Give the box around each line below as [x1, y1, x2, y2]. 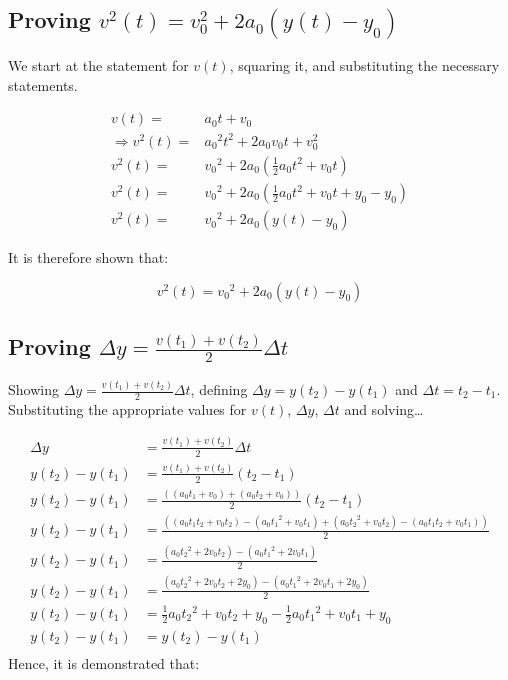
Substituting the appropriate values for [8, 398, 247, 419]
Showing [8, 379, 59, 400]
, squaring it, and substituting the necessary [229, 55, 500, 76]
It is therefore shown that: [8, 247, 169, 268]
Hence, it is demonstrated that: [8, 652, 200, 673]
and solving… [344, 398, 424, 419]
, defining [190, 379, 248, 400]
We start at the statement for [8, 55, 189, 76]
